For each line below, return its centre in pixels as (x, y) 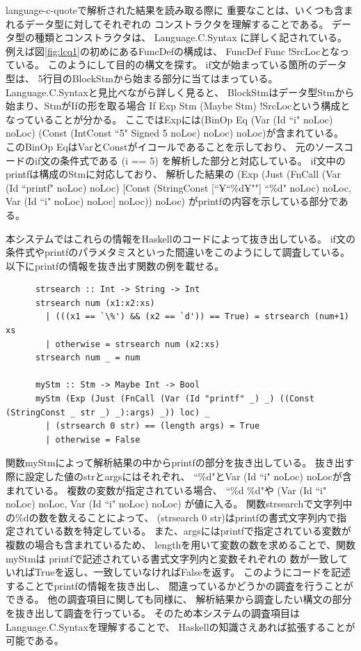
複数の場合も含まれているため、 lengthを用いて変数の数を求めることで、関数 (180, 544)
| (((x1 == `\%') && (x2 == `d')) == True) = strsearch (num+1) (197, 317)
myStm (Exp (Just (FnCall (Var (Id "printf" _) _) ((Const (175, 399)
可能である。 (35, 640)
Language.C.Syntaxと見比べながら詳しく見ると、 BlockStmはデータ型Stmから (180, 92)
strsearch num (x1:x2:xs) (95, 303)
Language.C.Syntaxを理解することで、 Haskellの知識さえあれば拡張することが (180, 626)
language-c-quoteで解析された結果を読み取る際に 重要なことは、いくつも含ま (179, 10)
